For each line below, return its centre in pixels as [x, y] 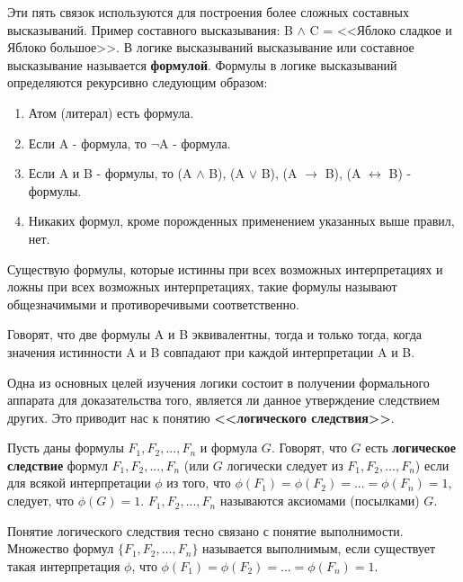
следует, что [41, 501]
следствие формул [58, 465]
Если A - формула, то [87, 143]
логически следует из [285, 465]
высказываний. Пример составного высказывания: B [150, 29]
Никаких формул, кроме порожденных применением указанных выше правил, [241, 221]
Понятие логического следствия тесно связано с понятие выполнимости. [205, 530]
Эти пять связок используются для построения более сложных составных [209, 12]
